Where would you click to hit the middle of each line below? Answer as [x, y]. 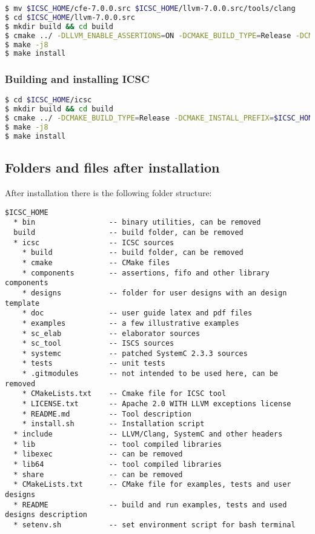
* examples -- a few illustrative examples [131, 323]
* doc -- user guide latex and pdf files [137, 313]
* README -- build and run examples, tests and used [150, 505]
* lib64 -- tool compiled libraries [118, 465]
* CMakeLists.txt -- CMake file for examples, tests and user [152, 485]
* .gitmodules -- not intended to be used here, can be [150, 374]
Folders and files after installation [112, 167]
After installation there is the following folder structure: [108, 193]
